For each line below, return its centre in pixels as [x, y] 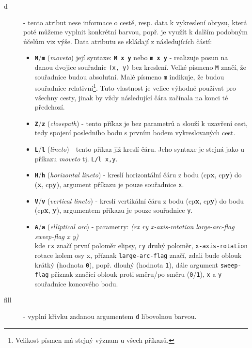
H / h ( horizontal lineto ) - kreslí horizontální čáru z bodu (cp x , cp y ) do [138, 175]
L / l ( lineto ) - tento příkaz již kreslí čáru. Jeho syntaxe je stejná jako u [140, 149]
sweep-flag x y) [57, 236]
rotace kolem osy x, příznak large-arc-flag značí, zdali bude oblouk [138, 255]
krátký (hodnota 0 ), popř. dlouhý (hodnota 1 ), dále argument [126, 264]
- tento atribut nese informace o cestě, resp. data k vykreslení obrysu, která [135, 22]
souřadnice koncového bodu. [76, 283]
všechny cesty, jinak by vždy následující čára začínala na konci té [131, 97]
